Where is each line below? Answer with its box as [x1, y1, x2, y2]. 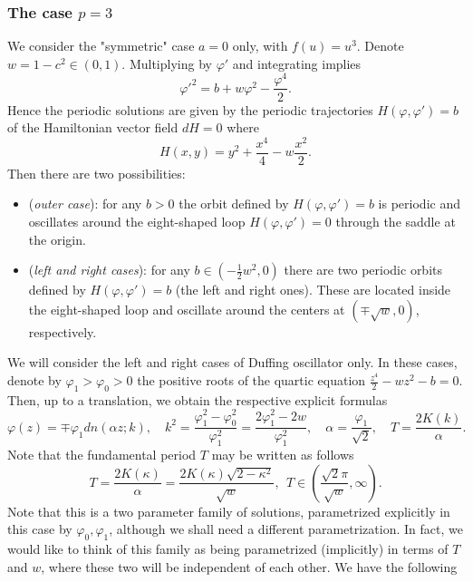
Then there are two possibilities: [7, 163, 186, 182]
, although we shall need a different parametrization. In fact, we [109, 519, 463, 538]
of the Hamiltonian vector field [7, 118, 179, 137]
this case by [7, 519, 72, 538]
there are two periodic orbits [284, 260, 443, 279]
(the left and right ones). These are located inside [175, 280, 451, 299]
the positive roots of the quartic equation [137, 371, 366, 390]
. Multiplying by [121, 53, 212, 73]
